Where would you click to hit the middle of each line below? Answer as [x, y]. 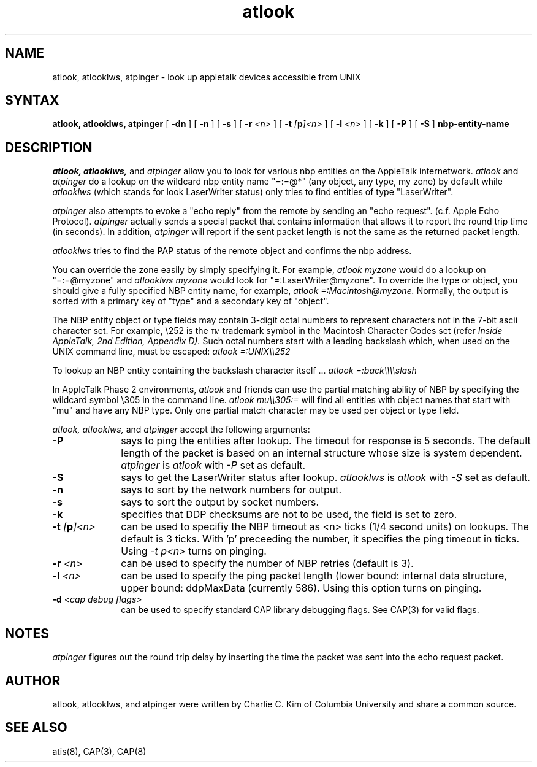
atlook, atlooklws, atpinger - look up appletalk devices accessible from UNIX [207, 77]
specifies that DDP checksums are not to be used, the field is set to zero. [289, 515]
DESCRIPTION [49, 147]
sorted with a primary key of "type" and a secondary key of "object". [191, 301]
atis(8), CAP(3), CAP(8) [99, 751]
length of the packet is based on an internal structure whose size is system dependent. [322, 453]
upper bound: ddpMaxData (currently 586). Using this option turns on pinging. [301, 588]
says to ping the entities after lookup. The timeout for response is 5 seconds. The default [326, 441]
